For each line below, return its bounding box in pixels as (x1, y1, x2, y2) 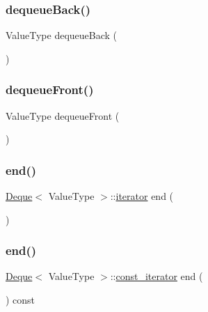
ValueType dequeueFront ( (6, 108, 120, 123)
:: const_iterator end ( (110, 269, 203, 283)
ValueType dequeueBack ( (6, 28, 118, 42)
